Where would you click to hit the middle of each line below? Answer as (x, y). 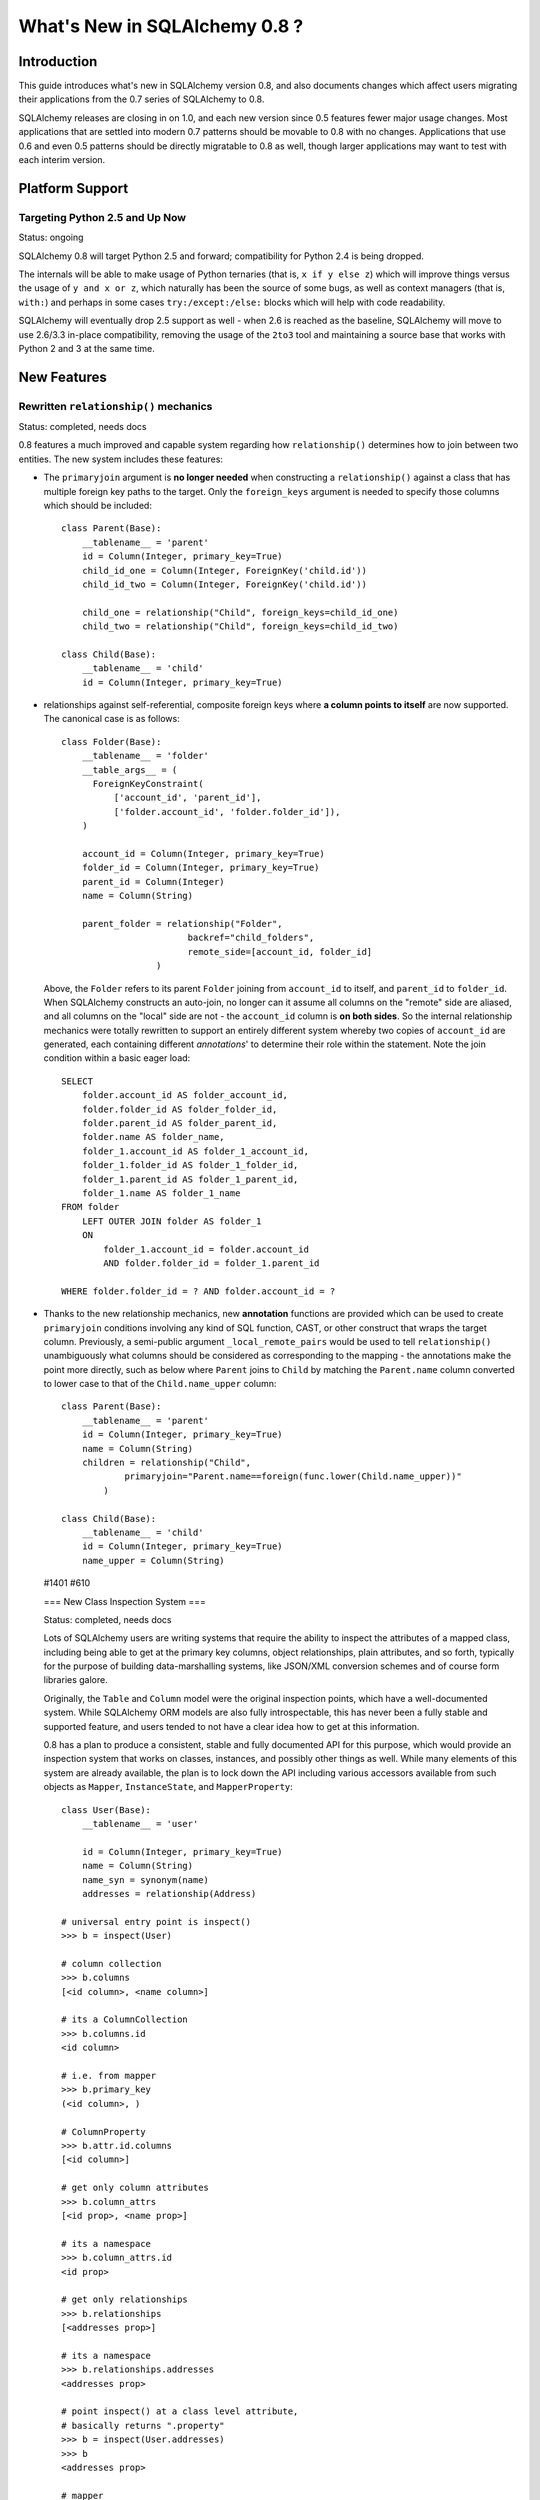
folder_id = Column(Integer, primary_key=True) (200, 868)
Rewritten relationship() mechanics (115, 406)
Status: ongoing (51, 237)
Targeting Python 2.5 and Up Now (102, 217)
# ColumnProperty (103, 2131)
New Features (62, 376)
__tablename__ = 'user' (140, 1823)
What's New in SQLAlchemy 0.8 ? (161, 26)
